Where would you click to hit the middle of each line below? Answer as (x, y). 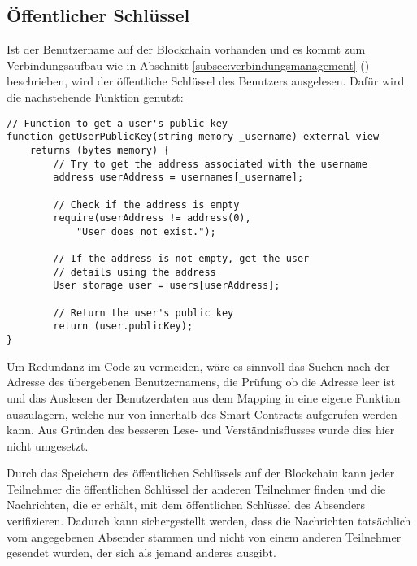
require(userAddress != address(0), (152, 218)
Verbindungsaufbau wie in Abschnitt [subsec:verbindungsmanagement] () (188, 65)
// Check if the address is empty (146, 205)
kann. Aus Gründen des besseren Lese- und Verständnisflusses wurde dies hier (201, 430)
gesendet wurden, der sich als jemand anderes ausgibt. (141, 553)
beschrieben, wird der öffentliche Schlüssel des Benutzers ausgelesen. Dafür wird (206, 81)
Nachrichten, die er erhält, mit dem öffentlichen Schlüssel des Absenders (186, 505)
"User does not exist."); (146, 231)
